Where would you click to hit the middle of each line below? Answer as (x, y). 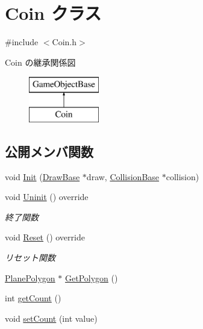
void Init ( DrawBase (42, 176)
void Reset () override (45, 237)
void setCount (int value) (51, 318)
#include (22, 42)
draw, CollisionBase (123, 176)
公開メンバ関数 (49, 151)
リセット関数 (30, 258)
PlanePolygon (30, 277)
